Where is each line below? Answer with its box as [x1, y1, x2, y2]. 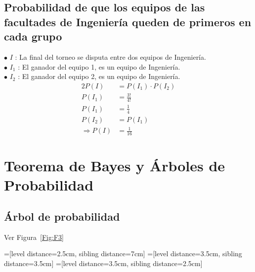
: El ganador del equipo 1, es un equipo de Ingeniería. [18, 61, 180, 72]
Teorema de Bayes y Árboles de [4, 155, 225, 176]
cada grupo [4, 29, 62, 44]
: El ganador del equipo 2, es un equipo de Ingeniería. [18, 71, 180, 81]
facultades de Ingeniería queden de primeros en [4, 14, 252, 29]
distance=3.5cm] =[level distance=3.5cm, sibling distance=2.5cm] [4, 258, 203, 268]
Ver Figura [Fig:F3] [4, 232, 64, 242]
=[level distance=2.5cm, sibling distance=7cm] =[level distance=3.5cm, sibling [4, 248, 242, 259]
